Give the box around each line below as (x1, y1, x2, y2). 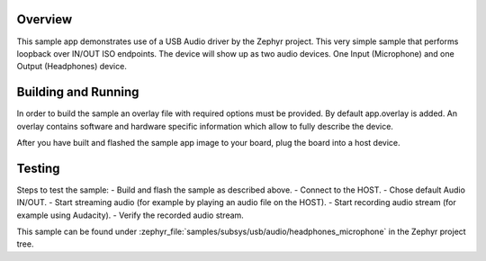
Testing (16, 160, 60, 175)
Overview (16, 12, 73, 27)
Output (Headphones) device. (16, 61, 128, 72)
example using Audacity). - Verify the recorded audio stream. (16, 210, 245, 220)
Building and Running (16, 85, 139, 100)
